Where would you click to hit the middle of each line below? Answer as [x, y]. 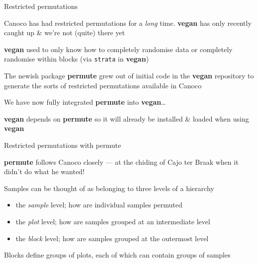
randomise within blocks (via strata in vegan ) [77, 59]
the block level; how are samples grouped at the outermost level [112, 238]
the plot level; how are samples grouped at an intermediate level [113, 221]
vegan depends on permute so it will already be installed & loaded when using [127, 118]
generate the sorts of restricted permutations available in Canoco [103, 85]
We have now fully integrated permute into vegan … [85, 102]
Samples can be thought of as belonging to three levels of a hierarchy [109, 188]
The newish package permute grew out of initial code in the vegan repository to [129, 76]
